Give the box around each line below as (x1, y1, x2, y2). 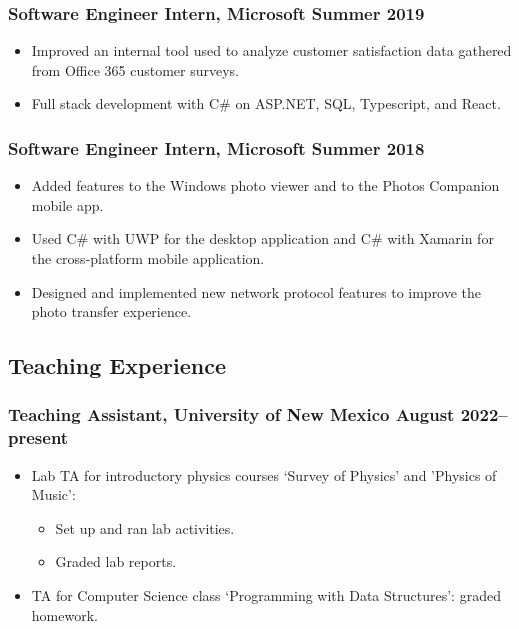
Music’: (31, 484, 76, 505)
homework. (31, 604, 98, 625)
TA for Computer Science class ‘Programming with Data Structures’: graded (31, 585, 501, 606)
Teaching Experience (8, 350, 227, 381)
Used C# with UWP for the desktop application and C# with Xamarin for (31, 228, 494, 249)
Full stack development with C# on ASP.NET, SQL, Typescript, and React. (31, 93, 501, 114)
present (8, 425, 69, 450)
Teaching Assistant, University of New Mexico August (8, 402, 455, 427)
